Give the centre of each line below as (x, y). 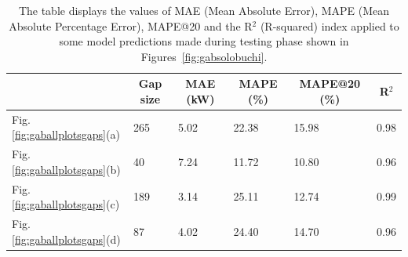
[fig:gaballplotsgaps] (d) (66, 239)
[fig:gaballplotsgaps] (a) (66, 134)
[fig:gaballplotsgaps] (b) (66, 169)
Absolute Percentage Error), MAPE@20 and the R (131, 25)
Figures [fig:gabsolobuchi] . (204, 56)
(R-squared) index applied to (330, 25)
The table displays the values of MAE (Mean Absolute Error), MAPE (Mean (204, 10)
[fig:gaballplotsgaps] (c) (66, 204)
